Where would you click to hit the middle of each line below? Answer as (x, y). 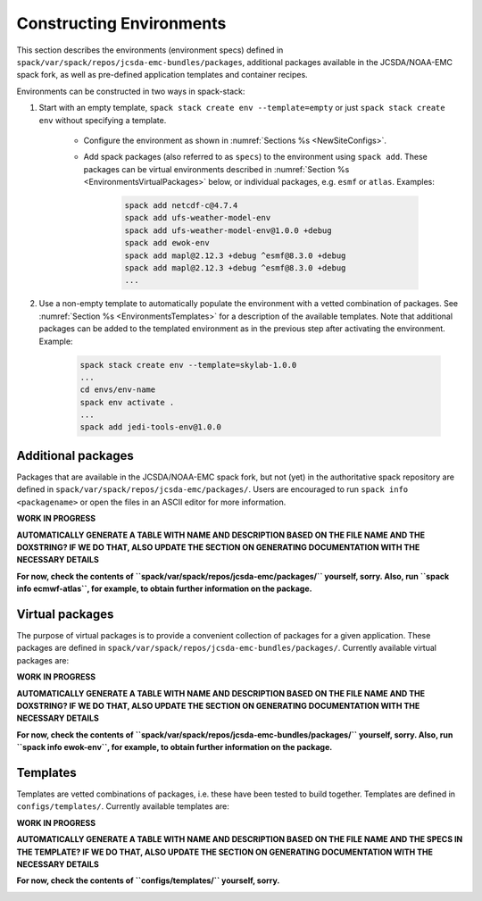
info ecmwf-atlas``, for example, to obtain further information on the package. (164, 588)
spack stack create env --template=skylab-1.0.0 (188, 365)
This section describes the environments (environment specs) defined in (150, 50)
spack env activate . (127, 402)
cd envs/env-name (118, 390)
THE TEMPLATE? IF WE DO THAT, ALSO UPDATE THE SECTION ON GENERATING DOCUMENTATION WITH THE (224, 852)
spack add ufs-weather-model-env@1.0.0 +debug (228, 230)
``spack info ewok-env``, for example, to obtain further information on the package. (175, 747)
